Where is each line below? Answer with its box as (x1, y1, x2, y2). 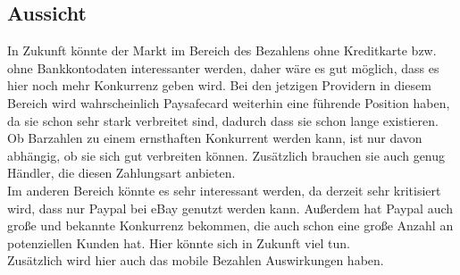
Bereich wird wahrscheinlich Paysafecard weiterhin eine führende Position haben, (7, 93, 450, 112)
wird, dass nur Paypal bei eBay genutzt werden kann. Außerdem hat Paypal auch (7, 198, 454, 217)
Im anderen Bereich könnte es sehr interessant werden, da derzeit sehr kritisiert (7, 180, 441, 199)
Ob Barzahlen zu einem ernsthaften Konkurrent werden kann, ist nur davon (7, 129, 422, 147)
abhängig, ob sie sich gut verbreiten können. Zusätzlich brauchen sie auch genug (7, 146, 446, 164)
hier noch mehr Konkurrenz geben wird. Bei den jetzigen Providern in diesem (7, 76, 431, 95)
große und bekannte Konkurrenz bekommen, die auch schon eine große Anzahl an (7, 216, 454, 235)
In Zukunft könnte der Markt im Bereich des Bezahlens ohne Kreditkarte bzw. (7, 41, 437, 60)
